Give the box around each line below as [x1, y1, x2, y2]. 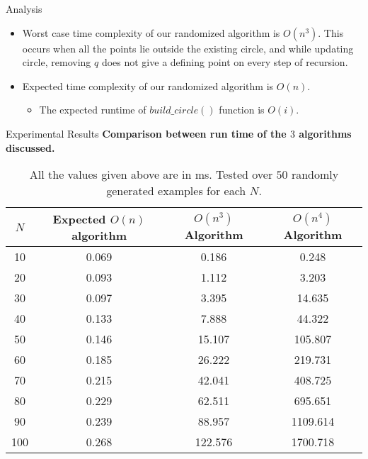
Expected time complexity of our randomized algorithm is [22, 78, 274, 93]
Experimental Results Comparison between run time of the [6, 126, 287, 140]
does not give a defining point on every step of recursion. [101, 55, 348, 70]
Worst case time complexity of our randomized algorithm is [22, 25, 280, 40]
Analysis [6, 1, 42, 16]
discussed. [6, 140, 55, 155]
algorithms [299, 126, 352, 140]
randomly [291, 166, 339, 183]
